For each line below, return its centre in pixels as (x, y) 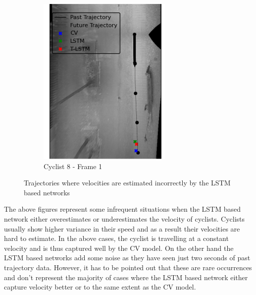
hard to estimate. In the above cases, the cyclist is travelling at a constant (116, 238)
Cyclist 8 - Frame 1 (73, 166)
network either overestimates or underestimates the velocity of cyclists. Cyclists (125, 218)
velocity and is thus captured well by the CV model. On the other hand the (119, 248)
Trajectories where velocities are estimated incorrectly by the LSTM (127, 183)
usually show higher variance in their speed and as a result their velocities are (122, 228)
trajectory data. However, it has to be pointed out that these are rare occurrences (128, 267)
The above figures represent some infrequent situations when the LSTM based (122, 209)
